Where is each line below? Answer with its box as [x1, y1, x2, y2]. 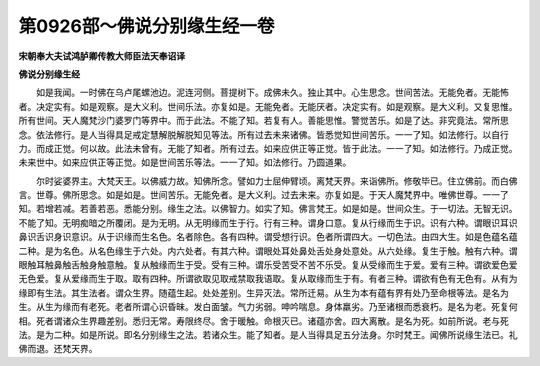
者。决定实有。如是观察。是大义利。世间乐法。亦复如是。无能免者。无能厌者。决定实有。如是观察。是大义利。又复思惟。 [18, 100, 518, 112]
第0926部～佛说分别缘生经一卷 [18, 15, 275, 37]
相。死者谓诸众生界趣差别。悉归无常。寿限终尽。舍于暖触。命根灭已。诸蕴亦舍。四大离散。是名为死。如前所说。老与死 [18, 315, 509, 327]
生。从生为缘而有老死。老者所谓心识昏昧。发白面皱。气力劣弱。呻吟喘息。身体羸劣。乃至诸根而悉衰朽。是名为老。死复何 [18, 301, 518, 313]
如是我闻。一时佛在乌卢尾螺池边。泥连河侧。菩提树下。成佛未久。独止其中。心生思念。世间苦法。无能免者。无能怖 [35, 86, 509, 99]
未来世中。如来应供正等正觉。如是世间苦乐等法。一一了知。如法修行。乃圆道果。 [18, 156, 352, 169]
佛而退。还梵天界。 [18, 343, 98, 355]
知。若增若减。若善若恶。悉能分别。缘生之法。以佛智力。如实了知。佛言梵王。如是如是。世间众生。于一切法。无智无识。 [18, 203, 518, 215]
